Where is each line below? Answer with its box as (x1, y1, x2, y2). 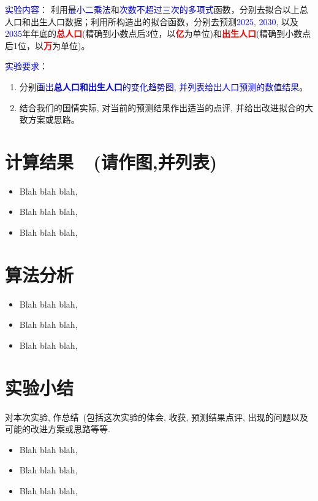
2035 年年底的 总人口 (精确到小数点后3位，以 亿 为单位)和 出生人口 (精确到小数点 (5, 27, 311, 40)
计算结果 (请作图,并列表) (5, 149, 218, 174)
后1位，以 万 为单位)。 (5, 39, 90, 52)
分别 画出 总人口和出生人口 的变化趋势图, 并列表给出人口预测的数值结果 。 (19, 80, 308, 93)
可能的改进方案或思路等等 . (5, 422, 110, 435)
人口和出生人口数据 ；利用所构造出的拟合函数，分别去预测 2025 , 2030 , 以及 (5, 15, 299, 28)
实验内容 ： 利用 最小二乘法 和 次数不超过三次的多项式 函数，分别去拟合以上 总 (5, 3, 308, 15)
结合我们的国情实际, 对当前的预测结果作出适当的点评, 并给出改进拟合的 (19, 101, 305, 114)
